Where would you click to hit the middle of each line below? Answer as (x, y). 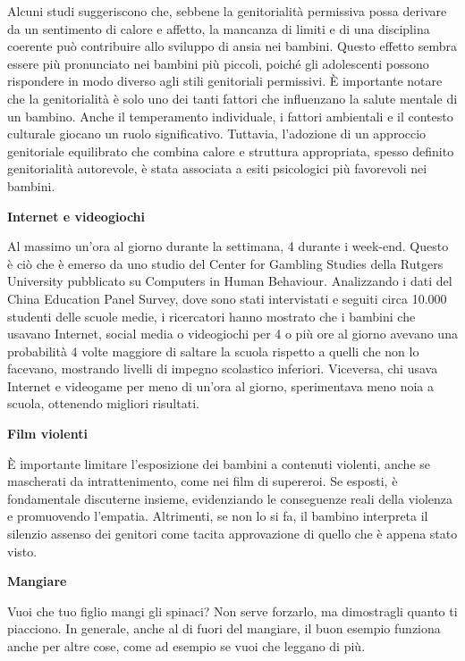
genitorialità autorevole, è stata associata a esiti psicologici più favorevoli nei (217, 168)
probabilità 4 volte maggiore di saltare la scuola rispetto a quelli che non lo (213, 351)
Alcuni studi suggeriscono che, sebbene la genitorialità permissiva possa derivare (227, 11)
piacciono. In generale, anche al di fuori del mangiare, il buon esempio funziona (224, 628)
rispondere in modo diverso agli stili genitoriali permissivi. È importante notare (225, 81)
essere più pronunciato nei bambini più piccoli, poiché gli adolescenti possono (218, 63)
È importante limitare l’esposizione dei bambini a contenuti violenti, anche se (219, 463)
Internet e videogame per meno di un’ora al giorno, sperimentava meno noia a (221, 385)
